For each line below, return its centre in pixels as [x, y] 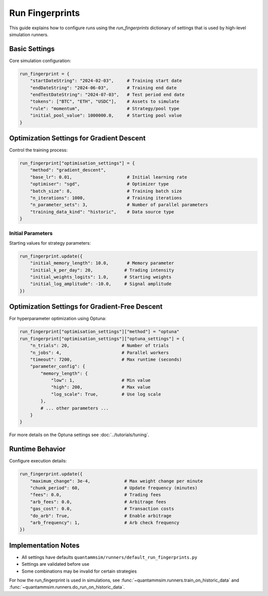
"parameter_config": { [58, 366]
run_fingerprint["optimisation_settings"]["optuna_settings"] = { [102, 338]
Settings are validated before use [55, 564]
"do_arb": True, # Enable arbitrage [101, 516]
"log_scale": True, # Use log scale [106, 394]
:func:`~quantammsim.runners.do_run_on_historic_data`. [67, 587]
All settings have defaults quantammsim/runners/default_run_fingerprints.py [109, 557]
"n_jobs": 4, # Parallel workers [100, 353]
